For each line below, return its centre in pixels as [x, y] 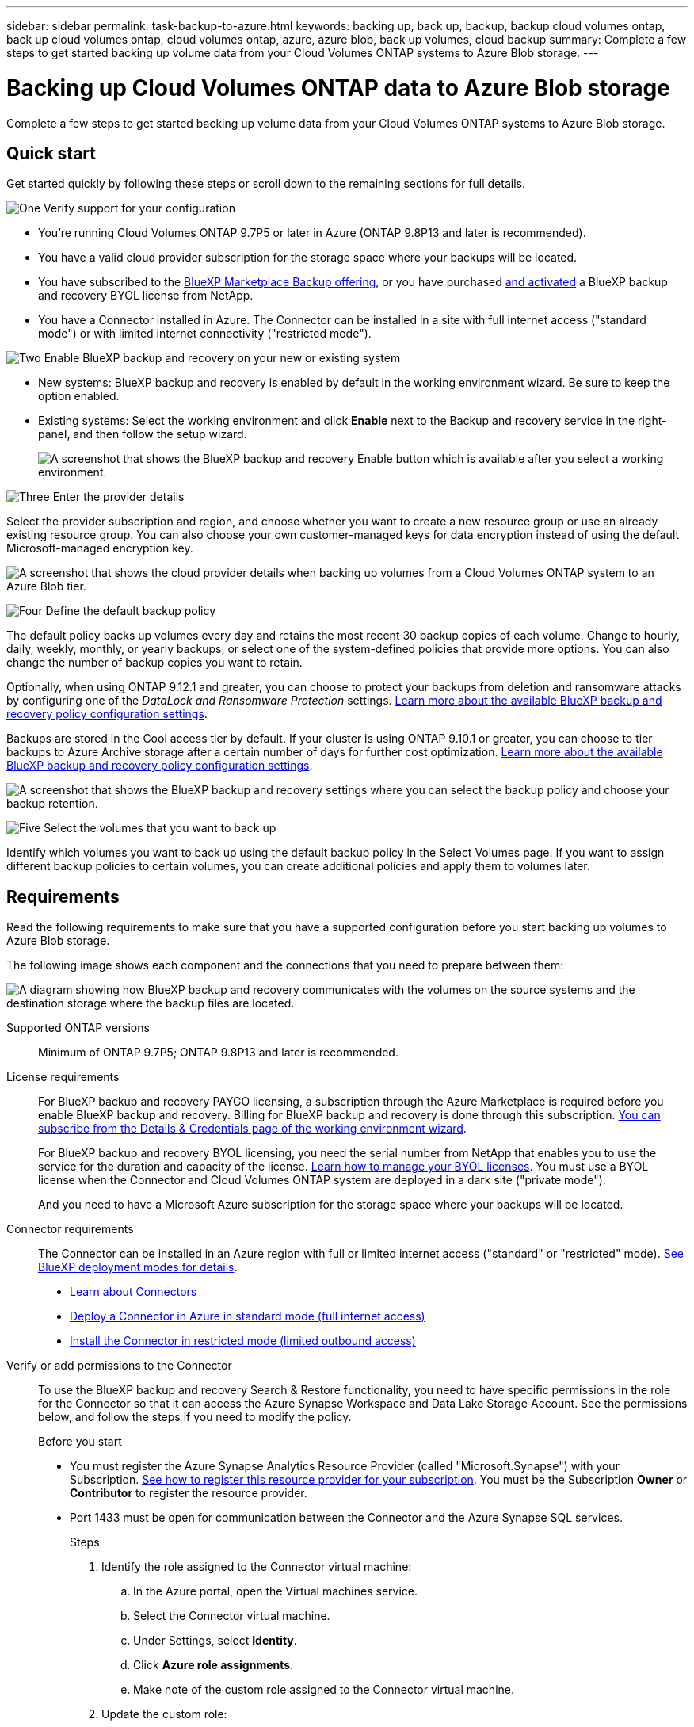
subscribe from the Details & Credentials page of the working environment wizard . [252, 1129]
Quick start [51, 153]
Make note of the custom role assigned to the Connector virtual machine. [324, 1690]
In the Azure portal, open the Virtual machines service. [275, 1591]
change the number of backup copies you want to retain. [154, 663]
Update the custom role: [164, 1714]
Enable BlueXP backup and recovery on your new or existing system [222, 358]
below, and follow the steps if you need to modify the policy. [195, 1417]
